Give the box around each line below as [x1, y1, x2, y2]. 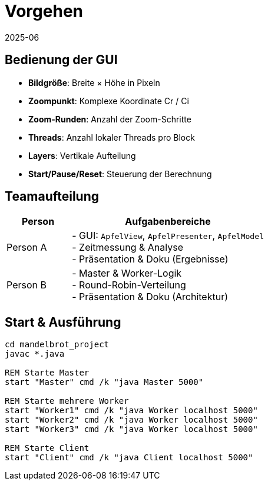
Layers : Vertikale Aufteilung [28, 150, 136, 161]
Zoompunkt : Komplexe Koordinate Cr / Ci [28, 95, 189, 106]
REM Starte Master [5, 368, 90, 378]
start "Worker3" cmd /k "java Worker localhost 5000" [5, 424, 258, 434]
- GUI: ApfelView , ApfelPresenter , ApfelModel [72, 230, 264, 242]
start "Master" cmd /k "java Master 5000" [5, 377, 204, 387]
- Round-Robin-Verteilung [72, 279, 186, 291]
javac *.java [5, 349, 65, 359]
